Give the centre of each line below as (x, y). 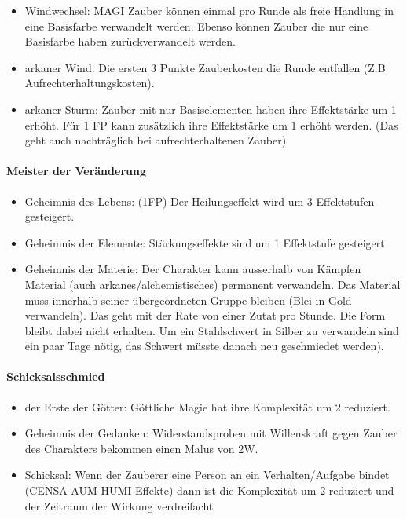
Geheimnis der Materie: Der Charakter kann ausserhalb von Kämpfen (193, 269)
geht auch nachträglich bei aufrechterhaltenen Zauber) (156, 140)
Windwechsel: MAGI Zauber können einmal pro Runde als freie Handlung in (209, 10)
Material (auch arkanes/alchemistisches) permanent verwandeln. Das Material (213, 284)
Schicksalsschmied (56, 376)
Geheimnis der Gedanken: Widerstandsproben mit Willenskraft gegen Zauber (211, 433)
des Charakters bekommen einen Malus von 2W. (141, 448)
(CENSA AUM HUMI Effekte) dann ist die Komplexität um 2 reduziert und (209, 490)
